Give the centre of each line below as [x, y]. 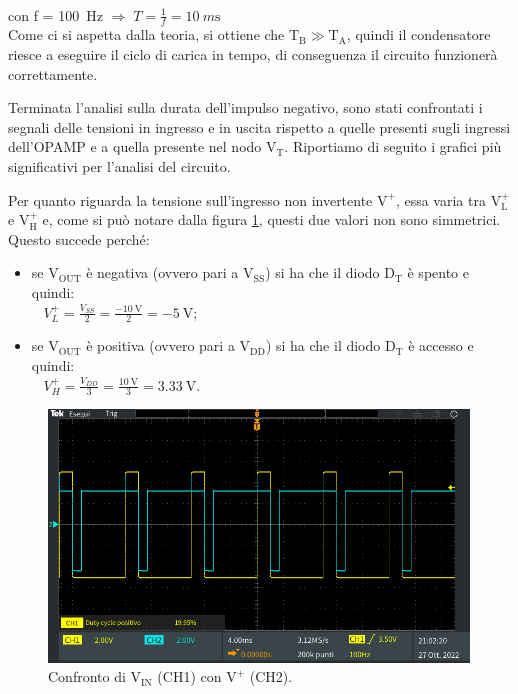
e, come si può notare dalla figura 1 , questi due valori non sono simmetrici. [271, 219]
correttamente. [53, 73]
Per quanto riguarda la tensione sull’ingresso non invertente [190, 199]
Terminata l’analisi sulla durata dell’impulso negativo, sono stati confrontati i [245, 107]
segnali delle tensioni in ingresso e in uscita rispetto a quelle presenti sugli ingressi [259, 126]
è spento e [438, 272]
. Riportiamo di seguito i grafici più [393, 146]
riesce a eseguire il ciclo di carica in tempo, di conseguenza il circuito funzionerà [253, 54]
